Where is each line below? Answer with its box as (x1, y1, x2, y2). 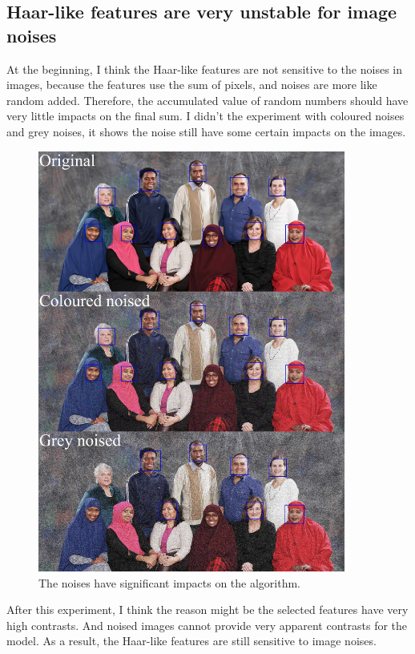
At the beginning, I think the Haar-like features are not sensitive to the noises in (6, 60, 402, 77)
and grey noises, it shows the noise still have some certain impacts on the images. (6, 123, 406, 139)
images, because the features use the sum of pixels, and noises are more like (6, 76, 377, 93)
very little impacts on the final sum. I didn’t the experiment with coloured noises (6, 107, 405, 124)
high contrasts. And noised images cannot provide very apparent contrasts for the (6, 616, 408, 633)
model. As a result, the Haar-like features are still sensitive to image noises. (6, 632, 377, 649)
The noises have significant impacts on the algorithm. (38, 574, 301, 591)
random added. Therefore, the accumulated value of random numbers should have (6, 91, 409, 108)
